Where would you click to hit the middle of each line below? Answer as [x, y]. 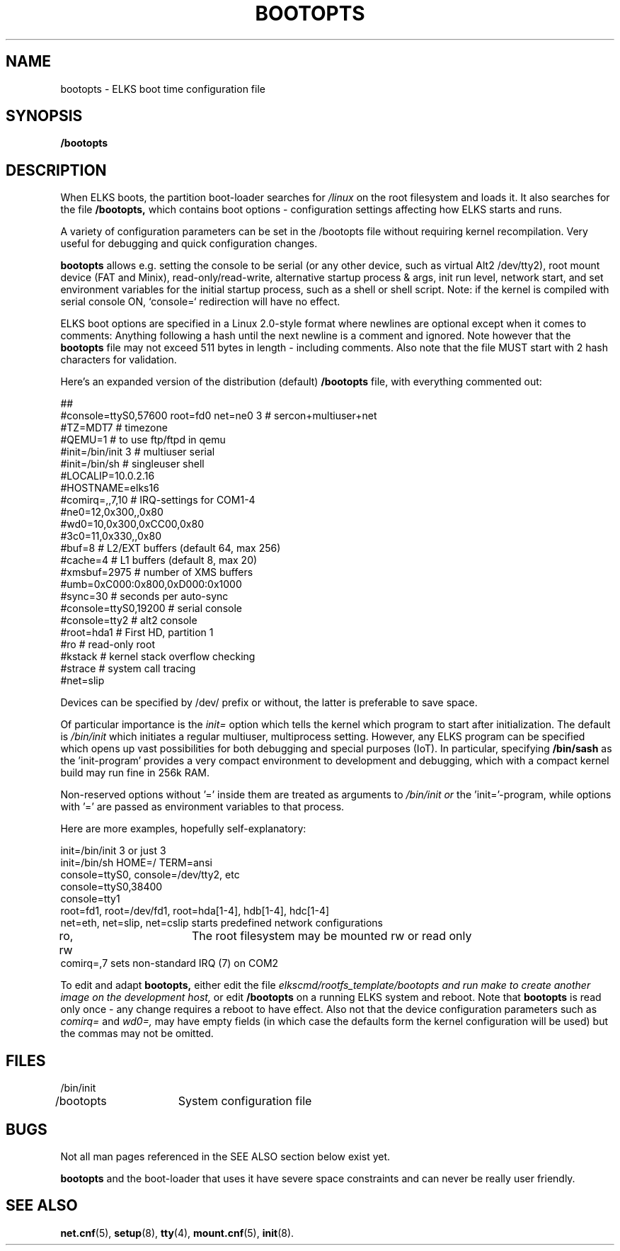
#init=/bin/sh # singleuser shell [132, 464]
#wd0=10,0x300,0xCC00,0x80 [132, 524]
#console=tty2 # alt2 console [129, 621]
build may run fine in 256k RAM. [135, 773]
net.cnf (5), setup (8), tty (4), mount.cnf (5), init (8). [177, 1233]
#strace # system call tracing [128, 669]
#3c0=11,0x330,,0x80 [111, 536]
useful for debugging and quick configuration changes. [189, 244]
